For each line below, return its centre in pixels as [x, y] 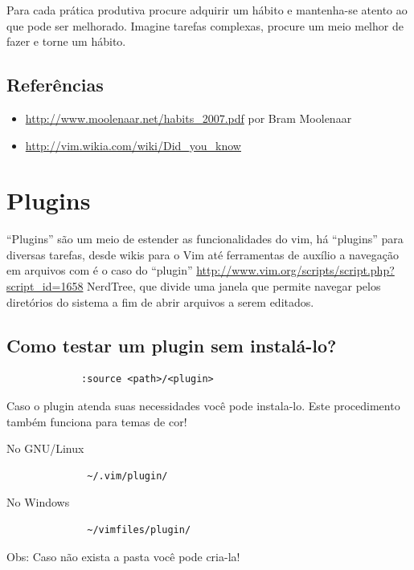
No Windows [38, 502]
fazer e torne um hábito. [66, 41]
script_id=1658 [45, 286]
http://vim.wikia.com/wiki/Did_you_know [133, 145]
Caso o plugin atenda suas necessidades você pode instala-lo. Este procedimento [203, 406]
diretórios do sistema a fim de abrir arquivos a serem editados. [160, 301]
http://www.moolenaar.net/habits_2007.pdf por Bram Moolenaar [189, 118]
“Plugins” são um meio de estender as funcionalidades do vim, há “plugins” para [205, 239]
